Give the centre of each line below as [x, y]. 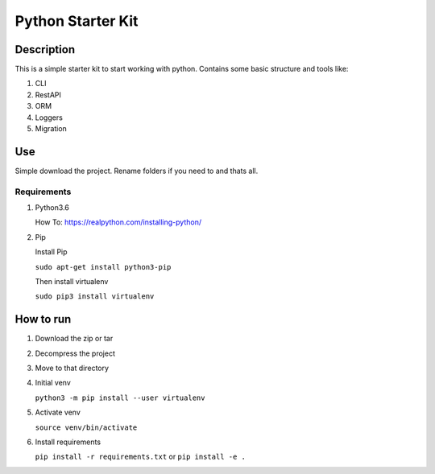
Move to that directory [72, 368]
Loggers [49, 117]
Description [45, 49]
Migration [51, 129]
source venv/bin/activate [86, 427]
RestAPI [48, 95]
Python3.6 [52, 208]
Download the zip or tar [74, 339]
